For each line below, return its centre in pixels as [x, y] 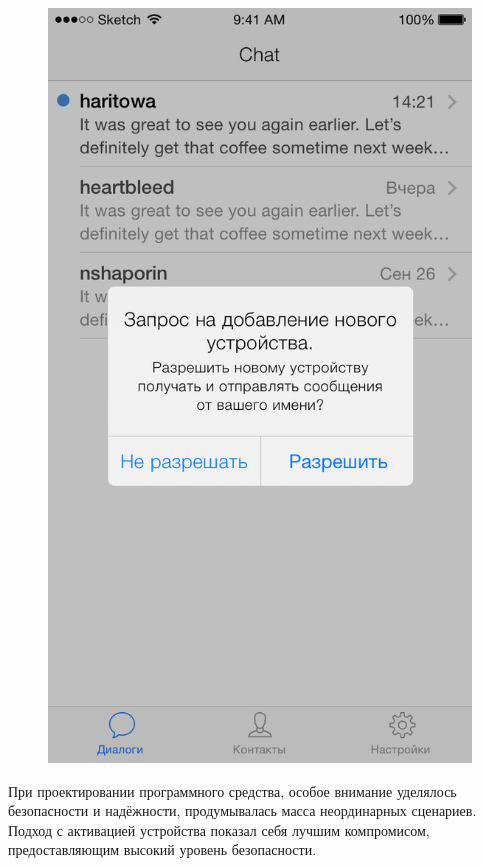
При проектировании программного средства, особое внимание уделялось [232, 790]
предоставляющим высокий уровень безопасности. [162, 849]
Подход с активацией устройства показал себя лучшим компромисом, [219, 829]
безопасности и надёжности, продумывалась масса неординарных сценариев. [242, 810]
